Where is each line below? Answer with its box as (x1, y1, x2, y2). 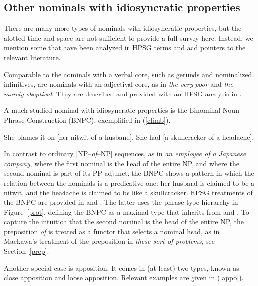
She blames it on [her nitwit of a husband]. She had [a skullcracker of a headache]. (4, 131, 254, 142)
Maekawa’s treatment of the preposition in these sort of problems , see (4, 236, 215, 246)
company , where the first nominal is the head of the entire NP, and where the (4, 158, 239, 168)
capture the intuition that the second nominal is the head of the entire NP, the (4, 216, 244, 227)
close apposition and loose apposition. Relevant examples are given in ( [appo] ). (4, 272, 244, 283)
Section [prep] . (4, 246, 49, 256)
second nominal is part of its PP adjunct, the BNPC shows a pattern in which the (4, 168, 254, 178)
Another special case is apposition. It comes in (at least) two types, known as (4, 262, 239, 273)
